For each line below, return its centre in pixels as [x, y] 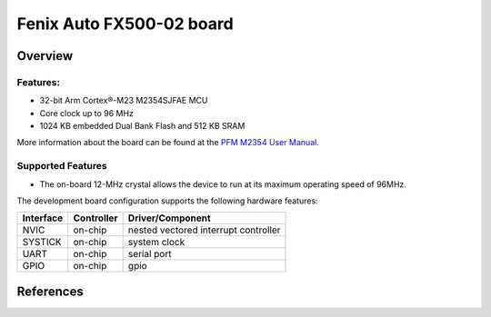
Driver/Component [169, 218]
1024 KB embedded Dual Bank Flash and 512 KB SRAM [142, 126]
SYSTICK [42, 243]
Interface [43, 218]
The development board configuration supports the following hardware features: [167, 201]
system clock [156, 243]
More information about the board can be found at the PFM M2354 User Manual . [168, 143]
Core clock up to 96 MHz [86, 113]
